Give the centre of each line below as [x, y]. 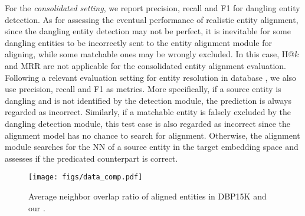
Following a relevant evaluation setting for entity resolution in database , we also [151, 77]
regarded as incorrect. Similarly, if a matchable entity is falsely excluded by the [148, 112]
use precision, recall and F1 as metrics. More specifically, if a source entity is [143, 89]
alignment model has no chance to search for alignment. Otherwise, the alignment [152, 135]
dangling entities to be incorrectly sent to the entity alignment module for [138, 42]
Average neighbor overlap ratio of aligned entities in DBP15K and [147, 196]
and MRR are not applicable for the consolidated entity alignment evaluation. [145, 65]
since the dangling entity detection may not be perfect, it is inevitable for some [148, 31]
